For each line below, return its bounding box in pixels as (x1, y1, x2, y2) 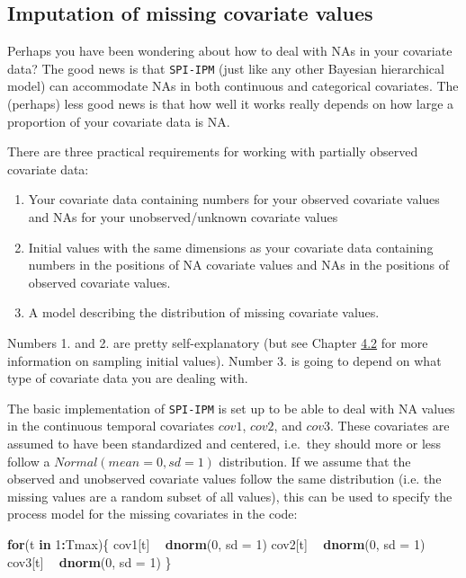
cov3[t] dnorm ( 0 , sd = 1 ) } (7, 552, 172, 571)
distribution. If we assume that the (219, 451, 411, 470)
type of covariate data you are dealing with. (7, 369, 248, 387)
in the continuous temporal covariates (7, 416, 215, 435)
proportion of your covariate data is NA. (7, 111, 230, 130)
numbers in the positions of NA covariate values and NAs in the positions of (28, 255, 450, 274)
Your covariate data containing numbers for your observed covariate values (28, 190, 440, 209)
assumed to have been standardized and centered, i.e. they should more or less (7, 434, 442, 453)
